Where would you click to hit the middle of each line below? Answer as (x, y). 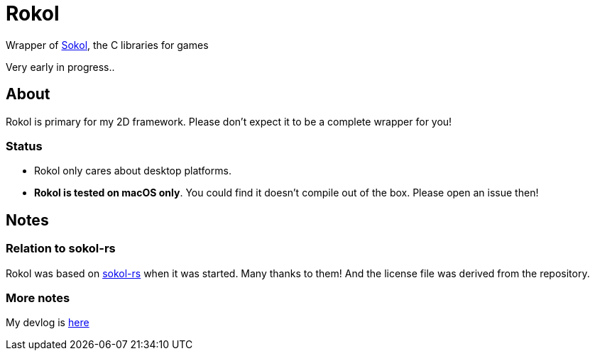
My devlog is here (48, 323)
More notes (38, 297)
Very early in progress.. (60, 67)
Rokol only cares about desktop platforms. (133, 171)
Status (24, 146)
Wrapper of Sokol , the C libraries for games (107, 45)
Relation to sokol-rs (61, 249)
